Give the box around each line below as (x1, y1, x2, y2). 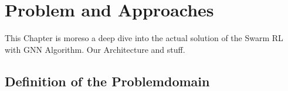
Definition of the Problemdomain (5, 72, 210, 90)
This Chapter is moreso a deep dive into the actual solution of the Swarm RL (5, 32, 283, 44)
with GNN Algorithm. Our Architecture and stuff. (5, 43, 185, 55)
